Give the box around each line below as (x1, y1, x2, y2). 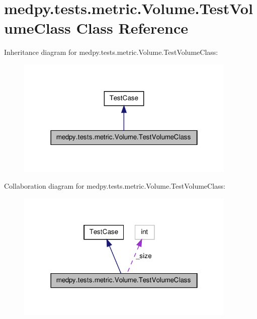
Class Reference (76, 18, 188, 38)
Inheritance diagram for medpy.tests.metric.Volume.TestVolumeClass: (4, 47, 218, 57)
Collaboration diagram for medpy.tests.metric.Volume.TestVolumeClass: (4, 181, 226, 191)
